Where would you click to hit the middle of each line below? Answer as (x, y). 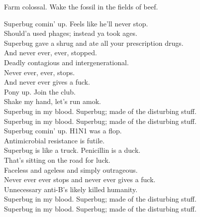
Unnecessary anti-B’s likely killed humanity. (71, 189)
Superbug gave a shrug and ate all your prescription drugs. (94, 43)
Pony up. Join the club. (40, 91)
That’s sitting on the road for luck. (57, 160)
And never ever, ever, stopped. (50, 53)
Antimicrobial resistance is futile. (54, 140)
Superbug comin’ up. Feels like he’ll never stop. (76, 23)
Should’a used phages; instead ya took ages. (71, 33)
